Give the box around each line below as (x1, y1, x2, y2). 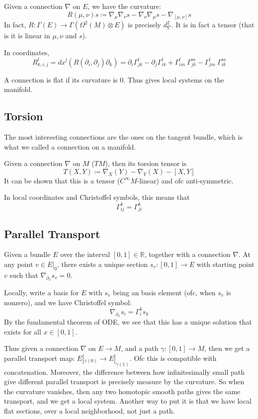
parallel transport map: (4, 352, 75, 363)
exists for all (4, 326, 41, 336)
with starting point (196, 259, 255, 269)
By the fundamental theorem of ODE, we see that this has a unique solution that (4, 316, 252, 327)
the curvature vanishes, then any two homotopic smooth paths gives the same (4, 386, 241, 396)
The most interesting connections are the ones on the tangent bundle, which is (4, 132, 243, 142)
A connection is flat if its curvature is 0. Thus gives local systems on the (4, 74, 224, 84)
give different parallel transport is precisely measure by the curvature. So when (4, 376, 245, 387)
